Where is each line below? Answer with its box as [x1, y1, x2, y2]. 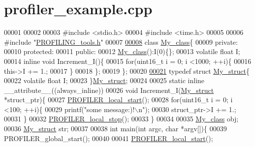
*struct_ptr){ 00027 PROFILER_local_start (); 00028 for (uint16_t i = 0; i [4, 94, 233, 105]
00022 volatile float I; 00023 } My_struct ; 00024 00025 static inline [4, 75, 205, 86]
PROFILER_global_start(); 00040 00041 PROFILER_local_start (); [4, 133, 213, 143]
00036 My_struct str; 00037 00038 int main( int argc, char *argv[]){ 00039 [4, 123, 227, 134]
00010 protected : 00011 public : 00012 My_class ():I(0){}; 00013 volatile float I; [4, 46, 240, 57]
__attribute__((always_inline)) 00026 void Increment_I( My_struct [4, 85, 214, 95]
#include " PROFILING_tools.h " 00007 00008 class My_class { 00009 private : [4, 36, 238, 47]
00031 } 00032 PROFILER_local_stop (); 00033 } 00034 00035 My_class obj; [4, 114, 239, 124]
